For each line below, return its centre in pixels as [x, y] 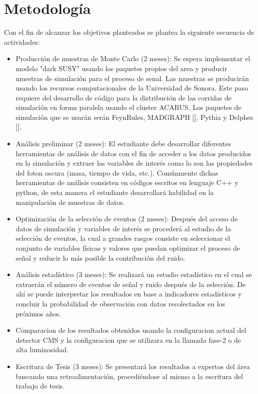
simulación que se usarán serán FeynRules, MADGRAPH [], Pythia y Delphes [134, 117]
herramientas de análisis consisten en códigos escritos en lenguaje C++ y [127, 182]
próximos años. [38, 313]
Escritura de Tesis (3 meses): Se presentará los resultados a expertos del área [133, 366]
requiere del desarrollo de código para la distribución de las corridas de [124, 97]
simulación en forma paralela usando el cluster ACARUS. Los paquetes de [129, 107]
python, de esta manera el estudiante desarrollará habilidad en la [115, 192]
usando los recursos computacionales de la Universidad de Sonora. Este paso [132, 88]
